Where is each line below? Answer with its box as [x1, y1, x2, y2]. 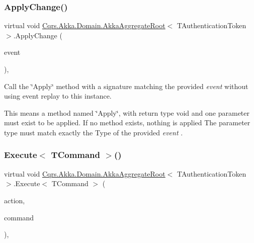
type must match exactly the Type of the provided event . [4, 127, 183, 137]
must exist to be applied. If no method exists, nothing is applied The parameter [4, 117, 250, 128]
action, [4, 195, 25, 205]
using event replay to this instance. [4, 91, 112, 101]
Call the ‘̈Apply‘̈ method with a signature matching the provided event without [4, 80, 248, 91]
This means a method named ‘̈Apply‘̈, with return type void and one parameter [4, 107, 249, 118]
